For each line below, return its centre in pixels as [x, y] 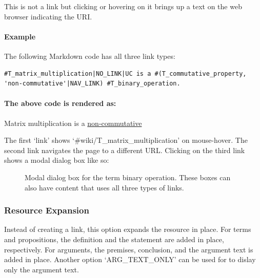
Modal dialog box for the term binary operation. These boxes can [128, 177]
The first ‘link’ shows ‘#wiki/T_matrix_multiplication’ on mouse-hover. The [126, 140]
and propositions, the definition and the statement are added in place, [114, 239]
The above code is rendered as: [60, 103]
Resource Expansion [47, 210]
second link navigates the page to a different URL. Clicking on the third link [125, 150]
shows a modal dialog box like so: [57, 160]
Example [20, 36]
